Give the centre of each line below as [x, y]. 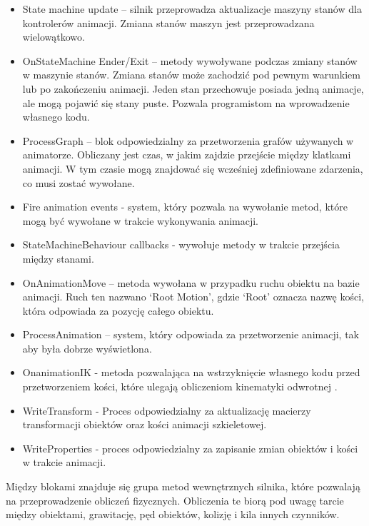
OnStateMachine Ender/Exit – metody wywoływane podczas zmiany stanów [190, 60]
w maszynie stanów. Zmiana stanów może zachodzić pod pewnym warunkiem [191, 75]
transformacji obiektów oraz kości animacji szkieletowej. [145, 424]
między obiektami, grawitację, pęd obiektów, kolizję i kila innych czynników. [173, 514]
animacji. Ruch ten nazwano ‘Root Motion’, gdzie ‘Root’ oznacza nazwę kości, [193, 297]
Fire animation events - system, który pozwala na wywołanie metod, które [185, 207]
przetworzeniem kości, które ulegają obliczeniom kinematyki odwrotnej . [180, 386]
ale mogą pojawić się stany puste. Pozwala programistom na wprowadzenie [186, 102]
